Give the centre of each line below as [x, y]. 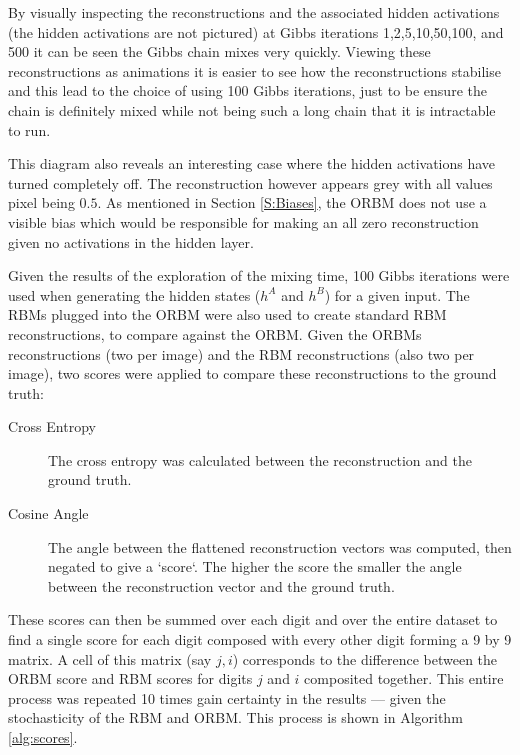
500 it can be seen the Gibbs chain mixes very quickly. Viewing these [219, 51]
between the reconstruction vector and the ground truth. [221, 585]
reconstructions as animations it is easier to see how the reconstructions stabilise [254, 70]
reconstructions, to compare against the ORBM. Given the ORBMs [215, 333]
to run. [29, 129]
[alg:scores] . [43, 737]
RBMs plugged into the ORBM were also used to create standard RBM [227, 314]
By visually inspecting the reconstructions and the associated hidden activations [254, 12]
